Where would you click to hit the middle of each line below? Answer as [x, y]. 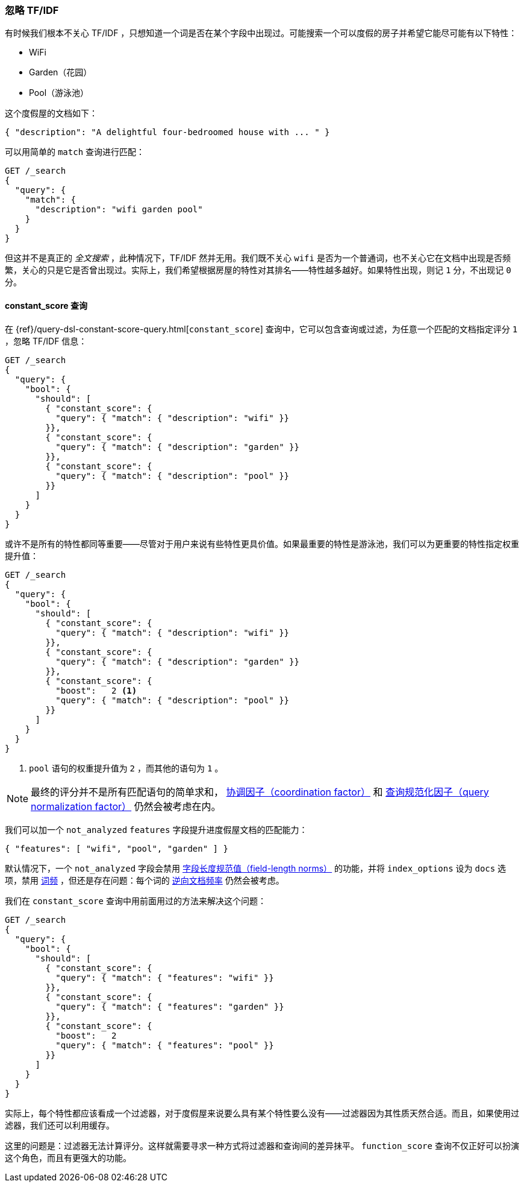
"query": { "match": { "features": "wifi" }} [165, 977]
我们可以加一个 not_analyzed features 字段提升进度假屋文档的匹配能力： [156, 829]
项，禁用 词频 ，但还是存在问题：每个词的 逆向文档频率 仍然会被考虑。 [145, 880]
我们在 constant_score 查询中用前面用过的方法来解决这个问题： [136, 901]
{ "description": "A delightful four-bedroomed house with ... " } [167, 132]
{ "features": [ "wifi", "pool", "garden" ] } [117, 848]
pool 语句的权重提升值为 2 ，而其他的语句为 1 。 [126, 768]
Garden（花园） [61, 72]
